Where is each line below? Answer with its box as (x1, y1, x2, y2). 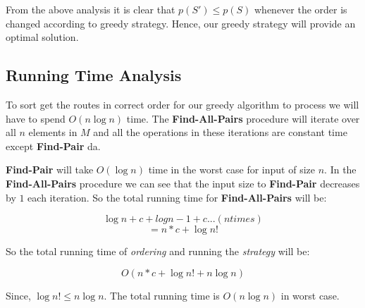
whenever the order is (254, 2, 347, 16)
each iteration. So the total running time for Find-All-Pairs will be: (27, 190, 327, 204)
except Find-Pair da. (6, 138, 101, 153)
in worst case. (280, 288, 340, 302)
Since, (6, 288, 31, 302)
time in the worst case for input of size (148, 162, 315, 177)
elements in (28, 125, 78, 140)
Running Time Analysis (6, 64, 182, 86)
